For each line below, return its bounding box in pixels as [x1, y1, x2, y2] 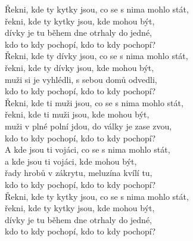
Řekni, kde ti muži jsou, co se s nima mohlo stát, [5, 96, 183, 109]
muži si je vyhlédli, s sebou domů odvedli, [5, 73, 157, 85]
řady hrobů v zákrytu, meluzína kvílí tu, [5, 166, 152, 179]
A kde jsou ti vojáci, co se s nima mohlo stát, [5, 143, 170, 156]
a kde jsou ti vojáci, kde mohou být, [5, 155, 137, 167]
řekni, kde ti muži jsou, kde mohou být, [5, 108, 150, 120]
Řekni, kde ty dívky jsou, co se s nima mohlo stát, [5, 50, 188, 62]
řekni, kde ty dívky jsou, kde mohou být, [5, 61, 154, 73]
